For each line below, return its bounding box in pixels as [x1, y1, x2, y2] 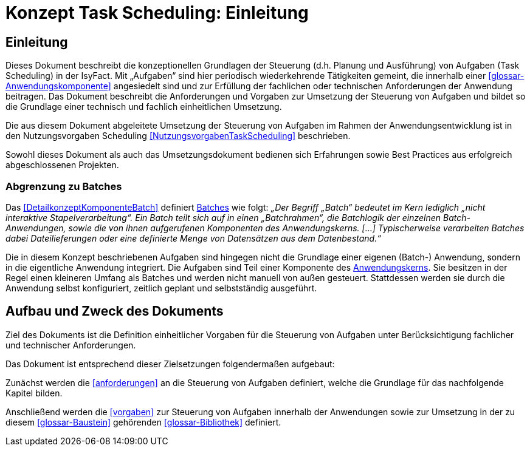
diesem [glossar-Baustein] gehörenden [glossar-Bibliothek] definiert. [5, 416, 281, 427]
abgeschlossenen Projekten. [5, 160, 119, 171]
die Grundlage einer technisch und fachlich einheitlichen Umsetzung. [5, 101, 282, 112]
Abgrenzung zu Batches [5, 180, 122, 192]
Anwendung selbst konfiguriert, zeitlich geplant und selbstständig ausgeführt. [5, 282, 317, 293]
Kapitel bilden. [5, 387, 63, 398]
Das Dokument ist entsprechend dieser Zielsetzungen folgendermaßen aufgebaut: [5, 358, 335, 369]
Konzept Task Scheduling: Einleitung [5, 2, 309, 23]
